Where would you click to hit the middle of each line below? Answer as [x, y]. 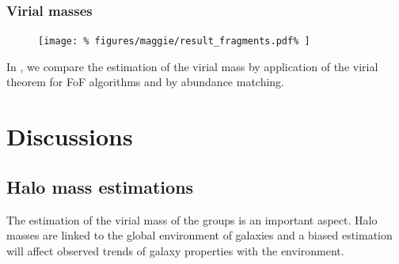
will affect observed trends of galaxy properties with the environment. [175, 250]
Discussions [70, 136]
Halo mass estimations [100, 186]
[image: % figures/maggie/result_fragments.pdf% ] [174, 41]
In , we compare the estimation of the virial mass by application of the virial [192, 66]
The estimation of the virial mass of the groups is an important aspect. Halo [192, 219]
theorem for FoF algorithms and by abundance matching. [146, 82]
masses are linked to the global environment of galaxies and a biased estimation [199, 235]
